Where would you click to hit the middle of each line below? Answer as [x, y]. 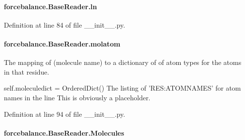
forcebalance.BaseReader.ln [51, 6]
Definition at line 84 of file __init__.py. [65, 24]
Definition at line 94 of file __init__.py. [65, 114]
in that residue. [27, 71]
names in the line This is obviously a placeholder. [77, 97]
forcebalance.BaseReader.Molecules [64, 132]
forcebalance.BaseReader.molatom [62, 43]
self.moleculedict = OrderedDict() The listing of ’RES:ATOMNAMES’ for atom [122, 88]
